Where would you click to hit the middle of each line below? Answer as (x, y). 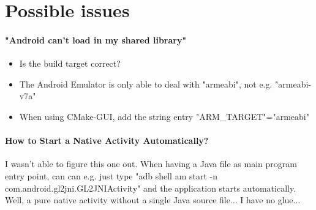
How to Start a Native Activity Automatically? (107, 141)
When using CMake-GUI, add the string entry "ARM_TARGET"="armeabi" (164, 116)
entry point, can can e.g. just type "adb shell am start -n (111, 175)
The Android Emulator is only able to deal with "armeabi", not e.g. (146, 84)
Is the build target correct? (70, 63)
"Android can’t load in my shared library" (96, 39)
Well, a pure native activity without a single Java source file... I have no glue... (153, 200)
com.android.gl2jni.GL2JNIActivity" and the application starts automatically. (151, 188)
